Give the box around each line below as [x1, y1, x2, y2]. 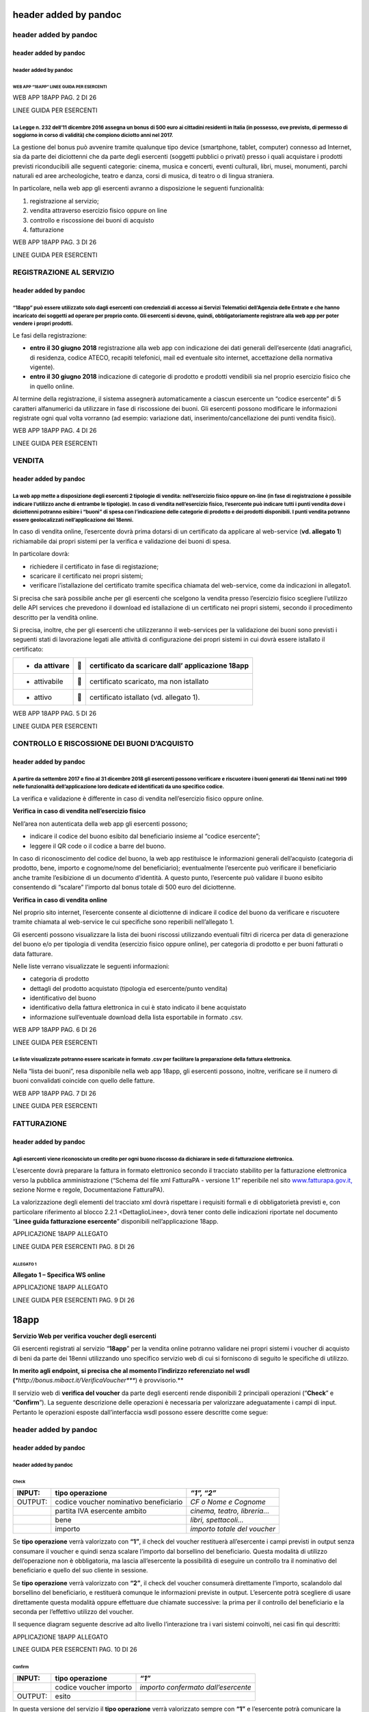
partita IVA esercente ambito [55, 1507, 147, 1516]
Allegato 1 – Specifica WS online [12, 1271, 106, 1279]
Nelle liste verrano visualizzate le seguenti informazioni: [12, 962, 170, 970]
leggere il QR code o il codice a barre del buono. [29, 842, 166, 850]
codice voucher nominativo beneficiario [55, 1497, 183, 1507]
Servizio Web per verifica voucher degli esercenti [12, 1332, 156, 1340]
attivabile [33, 677, 64, 686]
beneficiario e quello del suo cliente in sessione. [12, 1566, 148, 1574]
